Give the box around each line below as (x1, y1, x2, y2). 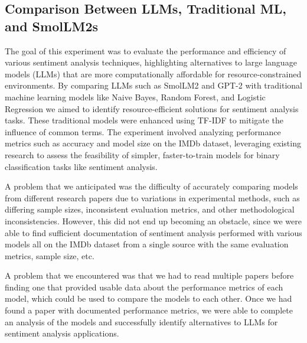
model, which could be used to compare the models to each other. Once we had (5, 292, 292, 305)
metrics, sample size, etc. (5, 249, 94, 262)
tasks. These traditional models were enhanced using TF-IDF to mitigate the (5, 114, 283, 126)
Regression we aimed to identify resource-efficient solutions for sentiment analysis (5, 102, 299, 115)
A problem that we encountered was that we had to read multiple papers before (5, 269, 294, 282)
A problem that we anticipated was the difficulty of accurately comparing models (5, 180, 298, 192)
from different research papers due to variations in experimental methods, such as (5, 191, 300, 204)
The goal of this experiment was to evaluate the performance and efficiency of (5, 44, 286, 57)
